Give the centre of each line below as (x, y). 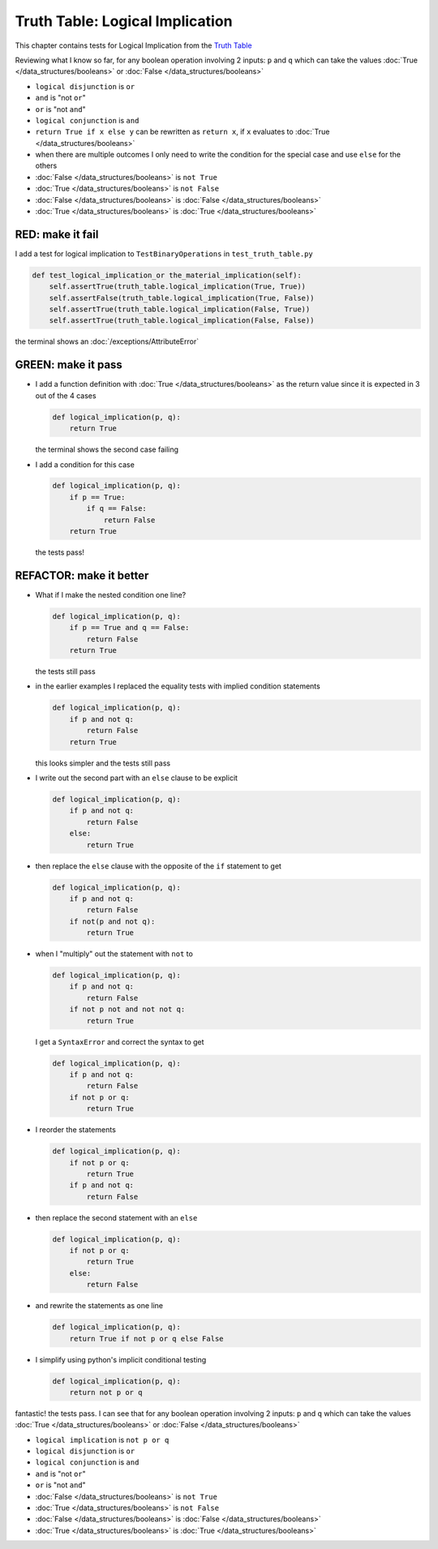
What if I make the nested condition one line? (111, 594)
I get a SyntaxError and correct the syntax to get (120, 1041)
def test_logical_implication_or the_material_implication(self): (167, 275)
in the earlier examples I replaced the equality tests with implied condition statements (178, 686)
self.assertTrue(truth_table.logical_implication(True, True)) (178, 287)
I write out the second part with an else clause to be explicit (137, 778)
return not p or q (106, 1392)
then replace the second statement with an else (116, 1217)
